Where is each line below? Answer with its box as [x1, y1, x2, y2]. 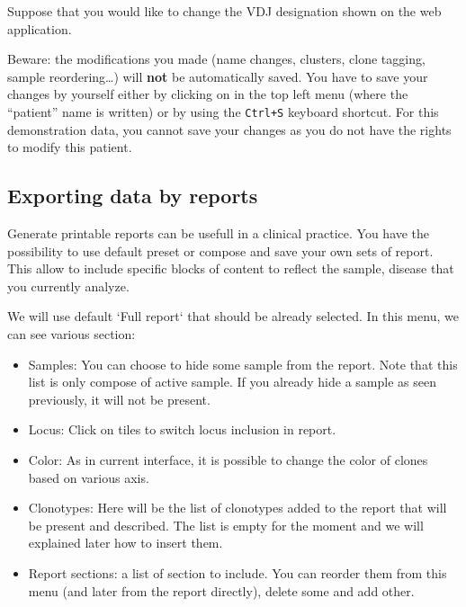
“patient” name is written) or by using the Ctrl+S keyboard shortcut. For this [7, 102, 439, 121]
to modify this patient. [7, 138, 132, 156]
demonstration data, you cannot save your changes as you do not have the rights [7, 120, 452, 138]
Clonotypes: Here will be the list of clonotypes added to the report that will [28, 498, 447, 517]
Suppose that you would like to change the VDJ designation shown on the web [7, 2, 442, 20]
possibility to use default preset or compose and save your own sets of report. [7, 241, 434, 260]
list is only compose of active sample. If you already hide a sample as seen [28, 372, 436, 391]
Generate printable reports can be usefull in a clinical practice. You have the [7, 224, 430, 243]
